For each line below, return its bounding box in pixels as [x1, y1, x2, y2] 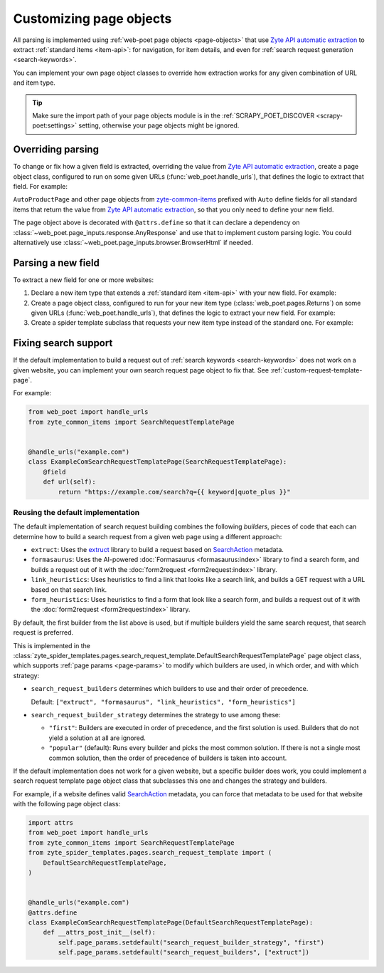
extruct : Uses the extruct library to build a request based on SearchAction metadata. [31, 546, 284, 554]
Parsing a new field [13, 256, 100, 269]
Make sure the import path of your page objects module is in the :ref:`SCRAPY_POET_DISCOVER [32, 111, 315, 120]
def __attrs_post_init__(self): [43, 928, 156, 937]
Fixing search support [13, 337, 113, 349]
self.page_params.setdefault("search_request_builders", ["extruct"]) [58, 948, 309, 957]
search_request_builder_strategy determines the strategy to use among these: [31, 710, 281, 719]
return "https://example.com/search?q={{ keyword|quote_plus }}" [58, 488, 291, 496]
